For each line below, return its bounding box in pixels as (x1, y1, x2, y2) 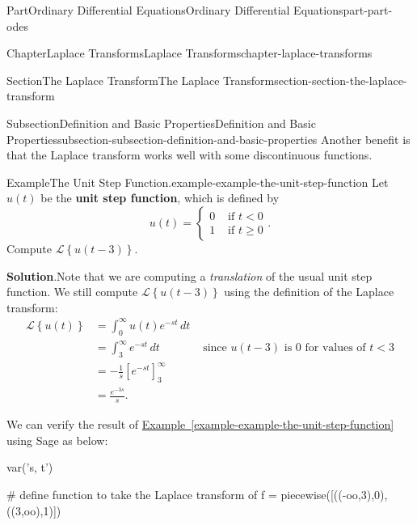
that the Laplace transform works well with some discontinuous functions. (6, 146, 373, 163)
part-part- (343, 2, 393, 18)
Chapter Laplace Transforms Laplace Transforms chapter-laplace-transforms (6, 44, 373, 61)
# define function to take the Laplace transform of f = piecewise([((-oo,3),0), (6, 486, 388, 502)
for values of (305, 342, 366, 354)
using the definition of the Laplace (224, 283, 394, 300)
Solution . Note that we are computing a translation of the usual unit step (6, 267, 373, 284)
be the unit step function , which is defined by (40, 189, 280, 206)
